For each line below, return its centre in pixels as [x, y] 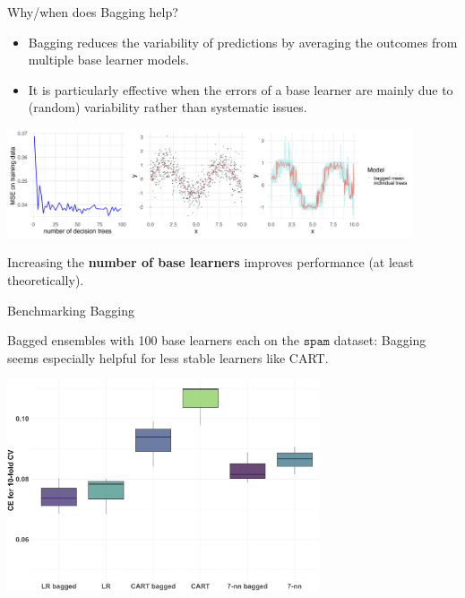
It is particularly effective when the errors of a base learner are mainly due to [241, 89]
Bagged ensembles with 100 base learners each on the [154, 340]
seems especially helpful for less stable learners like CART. [168, 357]
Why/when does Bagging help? [93, 12]
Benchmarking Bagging [71, 310]
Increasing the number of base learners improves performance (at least [211, 262]
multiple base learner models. [108, 60]
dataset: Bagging [380, 340]
